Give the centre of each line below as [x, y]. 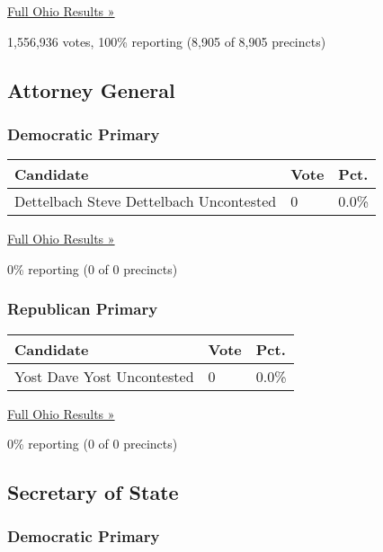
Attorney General [91, 89]
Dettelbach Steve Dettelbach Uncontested [146, 201]
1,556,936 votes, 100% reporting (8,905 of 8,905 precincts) [167, 41]
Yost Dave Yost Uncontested [104, 376]
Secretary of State [93, 492]
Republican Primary [83, 309]
